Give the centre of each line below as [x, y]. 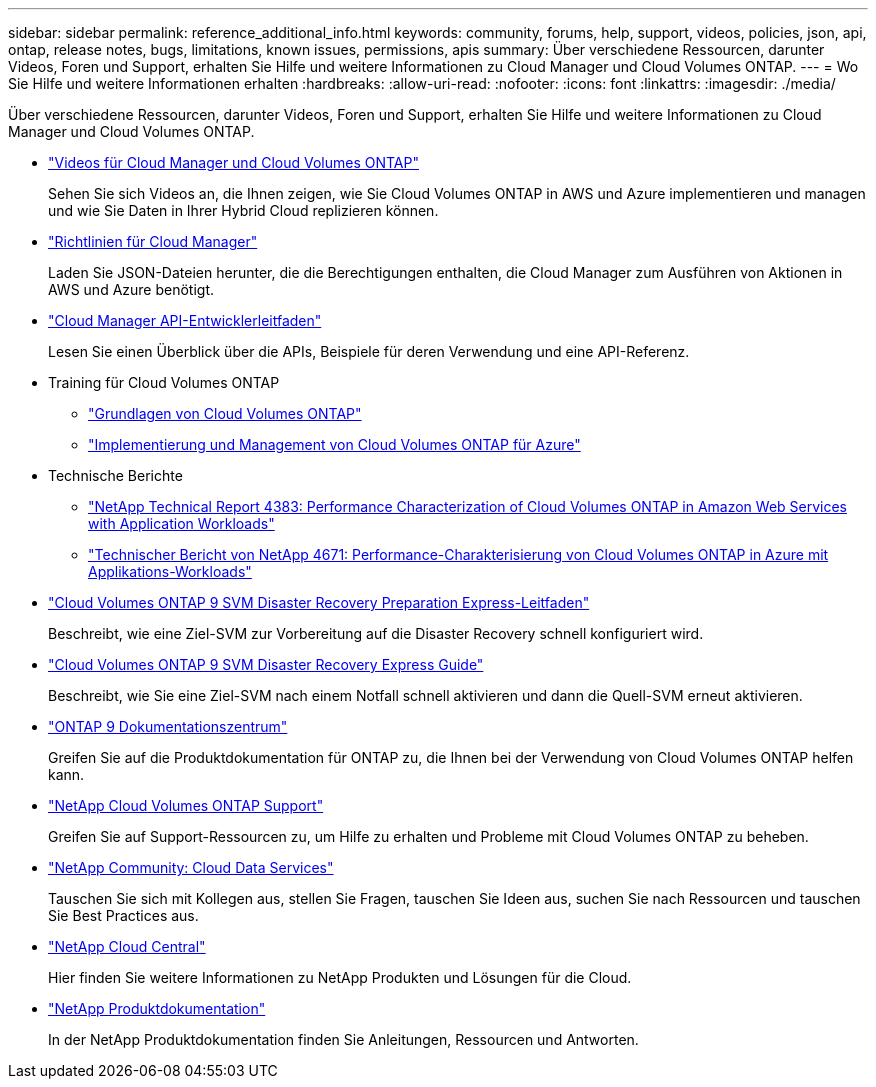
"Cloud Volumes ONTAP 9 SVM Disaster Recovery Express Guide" [266, 664]
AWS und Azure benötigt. [131, 289]
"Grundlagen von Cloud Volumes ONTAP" [225, 413]
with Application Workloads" [181, 523]
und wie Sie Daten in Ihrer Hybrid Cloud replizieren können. [243, 210]
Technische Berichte [115, 475]
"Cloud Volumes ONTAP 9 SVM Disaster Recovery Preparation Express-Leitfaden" [319, 602]
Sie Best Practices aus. [123, 915]
